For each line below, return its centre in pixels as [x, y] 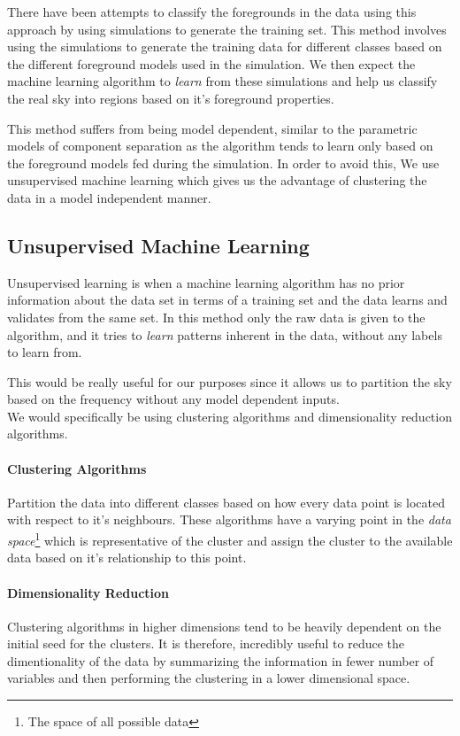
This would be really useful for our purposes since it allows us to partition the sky [230, 381]
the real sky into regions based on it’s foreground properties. [171, 98]
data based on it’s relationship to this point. [127, 558]
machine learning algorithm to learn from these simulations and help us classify [222, 81]
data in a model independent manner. [109, 197]
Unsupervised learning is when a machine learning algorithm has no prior [206, 282]
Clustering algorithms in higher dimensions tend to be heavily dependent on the [224, 626]
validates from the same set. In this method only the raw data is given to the [216, 317]
